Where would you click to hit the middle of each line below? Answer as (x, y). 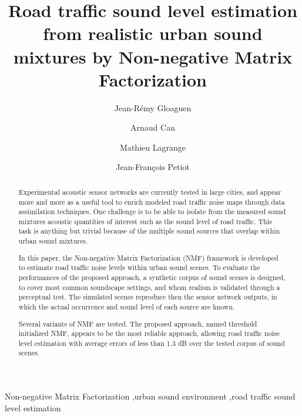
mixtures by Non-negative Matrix (153, 56)
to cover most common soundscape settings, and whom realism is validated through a (149, 287)
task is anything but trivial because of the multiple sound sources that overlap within (149, 231)
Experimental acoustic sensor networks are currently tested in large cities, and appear (150, 192)
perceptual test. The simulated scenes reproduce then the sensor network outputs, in (148, 297)
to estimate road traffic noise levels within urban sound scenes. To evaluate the (139, 267)
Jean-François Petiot (153, 167)
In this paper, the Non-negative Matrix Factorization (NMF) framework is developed (148, 257)
